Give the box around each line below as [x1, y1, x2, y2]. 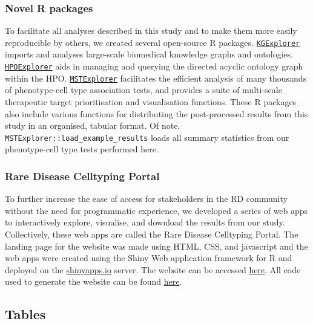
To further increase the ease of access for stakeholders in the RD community [5, 192, 288, 205]
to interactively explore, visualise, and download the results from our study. [5, 216, 285, 228]
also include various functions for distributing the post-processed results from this [5, 107, 308, 120]
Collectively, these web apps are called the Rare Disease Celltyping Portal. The [5, 228, 298, 240]
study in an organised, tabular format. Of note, [5, 119, 180, 132]
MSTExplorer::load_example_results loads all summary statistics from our [5, 131, 289, 143]
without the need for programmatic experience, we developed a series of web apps [5, 204, 308, 216]
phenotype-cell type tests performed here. [5, 143, 159, 155]
